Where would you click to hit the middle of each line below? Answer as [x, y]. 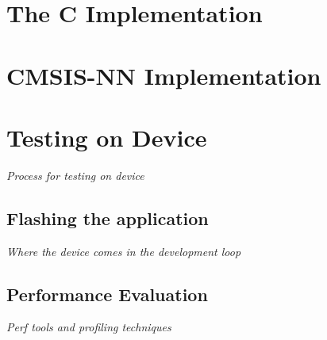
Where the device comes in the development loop [124, 251]
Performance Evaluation [107, 294]
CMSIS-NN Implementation [164, 75]
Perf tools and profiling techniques [89, 327]
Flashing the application [108, 218]
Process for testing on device [75, 175]
